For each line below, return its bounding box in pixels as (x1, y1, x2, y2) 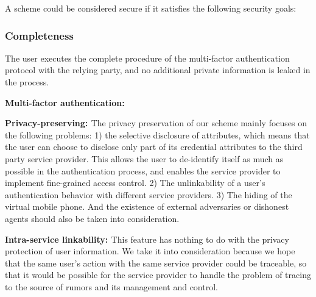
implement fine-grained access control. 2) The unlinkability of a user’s (5, 176, 265, 189)
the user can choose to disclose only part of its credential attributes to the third (5, 140, 303, 153)
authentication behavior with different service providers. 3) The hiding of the (5, 188, 292, 201)
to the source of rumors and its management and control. (5, 280, 218, 293)
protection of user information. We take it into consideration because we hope (5, 245, 295, 257)
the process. (5, 76, 49, 88)
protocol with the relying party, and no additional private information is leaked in (5, 63, 311, 76)
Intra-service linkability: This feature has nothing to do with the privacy (5, 232, 289, 245)
